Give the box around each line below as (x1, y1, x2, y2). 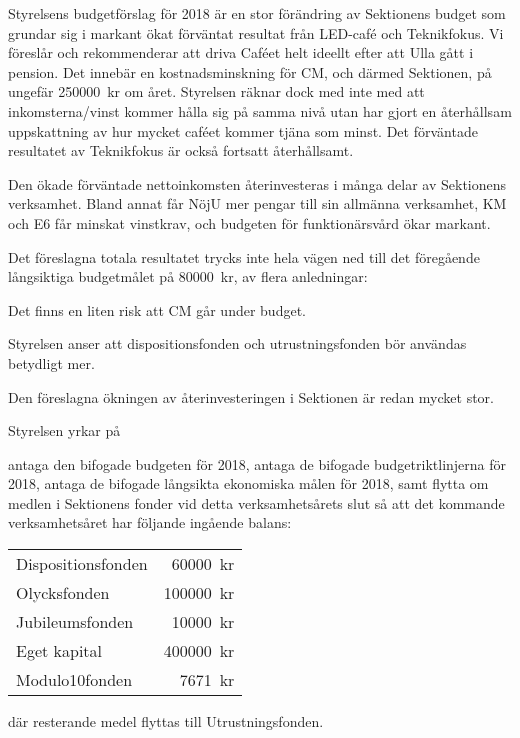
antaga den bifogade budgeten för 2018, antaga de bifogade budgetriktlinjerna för (8, 453, 507, 474)
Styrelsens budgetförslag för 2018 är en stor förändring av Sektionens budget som (8, 3, 506, 23)
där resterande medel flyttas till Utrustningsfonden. (8, 711, 324, 732)
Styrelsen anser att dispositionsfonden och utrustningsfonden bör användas (8, 333, 467, 354)
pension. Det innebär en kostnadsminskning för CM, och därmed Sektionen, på (8, 61, 492, 82)
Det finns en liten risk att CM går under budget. (8, 299, 306, 320)
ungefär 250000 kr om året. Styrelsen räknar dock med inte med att (8, 81, 425, 102)
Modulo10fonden (16, 668, 133, 692)
